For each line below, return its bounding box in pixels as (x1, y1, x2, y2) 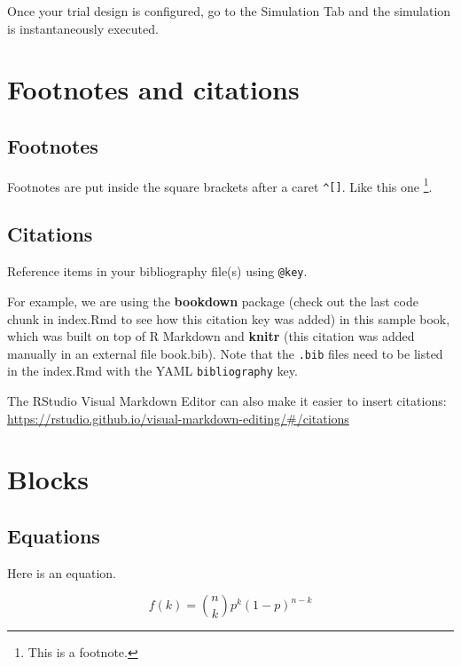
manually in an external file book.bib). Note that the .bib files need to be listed (7, 344, 443, 362)
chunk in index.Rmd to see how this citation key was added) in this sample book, (7, 309, 450, 328)
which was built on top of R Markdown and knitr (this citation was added (7, 327, 415, 345)
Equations (7, 521, 100, 549)
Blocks (7, 461, 89, 497)
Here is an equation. (7, 563, 117, 582)
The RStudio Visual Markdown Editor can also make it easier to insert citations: (7, 392, 447, 410)
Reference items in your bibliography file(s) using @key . (7, 262, 308, 281)
